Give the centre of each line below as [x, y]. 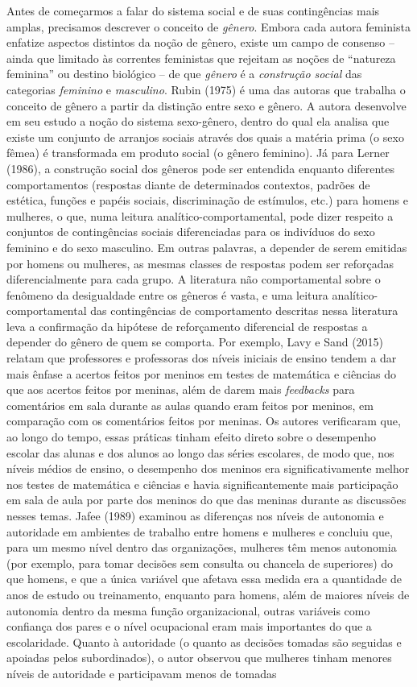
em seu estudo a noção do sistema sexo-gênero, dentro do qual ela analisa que [198, 121]
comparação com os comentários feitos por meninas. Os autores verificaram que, [204, 421]
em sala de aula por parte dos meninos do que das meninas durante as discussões [206, 500]
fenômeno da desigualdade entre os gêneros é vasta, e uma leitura [167, 294]
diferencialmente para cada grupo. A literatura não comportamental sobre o [194, 279]
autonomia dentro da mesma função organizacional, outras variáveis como [188, 610]
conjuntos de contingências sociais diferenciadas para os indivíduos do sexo [191, 232]
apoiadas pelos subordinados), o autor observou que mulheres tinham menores [199, 658]
